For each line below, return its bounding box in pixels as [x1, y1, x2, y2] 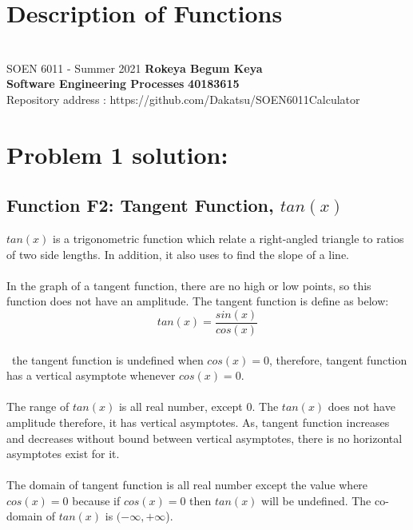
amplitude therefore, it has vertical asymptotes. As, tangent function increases [6, 413, 390, 430]
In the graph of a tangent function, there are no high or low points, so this [6, 277, 371, 293]
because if [72, 492, 121, 508]
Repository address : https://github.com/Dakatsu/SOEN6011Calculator [6, 90, 360, 107]
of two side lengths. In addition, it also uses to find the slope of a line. [6, 245, 350, 262]
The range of [6, 398, 69, 415]
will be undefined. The [261, 492, 371, 508]
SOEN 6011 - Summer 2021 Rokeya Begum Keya [6, 59, 263, 76]
